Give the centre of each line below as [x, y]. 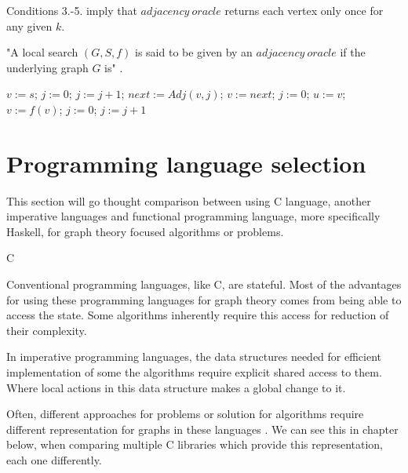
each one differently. [54, 460]
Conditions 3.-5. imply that [72, 10]
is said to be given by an [194, 52]
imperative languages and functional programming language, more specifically [193, 216]
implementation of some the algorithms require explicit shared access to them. [194, 372]
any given [29, 25]
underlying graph [47, 67]
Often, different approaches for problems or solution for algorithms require [185, 414]
